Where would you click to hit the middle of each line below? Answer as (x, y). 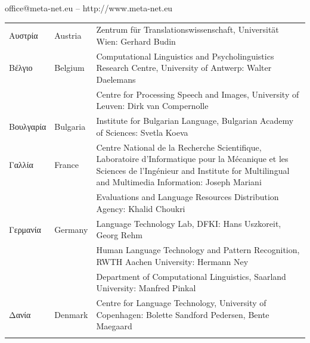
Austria (68, 35)
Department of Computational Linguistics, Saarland (191, 276)
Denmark (71, 314)
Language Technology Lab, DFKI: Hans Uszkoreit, (189, 223)
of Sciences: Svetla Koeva (142, 132)
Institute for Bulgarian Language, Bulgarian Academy (195, 121)
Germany (71, 229)
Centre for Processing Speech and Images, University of (198, 94)
